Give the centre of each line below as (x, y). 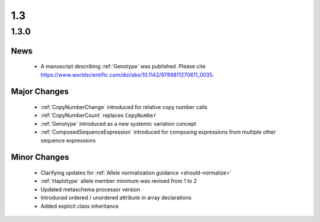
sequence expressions (68, 140)
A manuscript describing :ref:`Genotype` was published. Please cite (123, 66)
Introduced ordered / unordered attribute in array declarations (116, 198)
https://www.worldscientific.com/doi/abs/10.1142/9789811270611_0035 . (127, 75)
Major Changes (40, 92)
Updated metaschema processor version (90, 189)
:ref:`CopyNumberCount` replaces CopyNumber (98, 115)
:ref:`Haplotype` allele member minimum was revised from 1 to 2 (119, 181)
